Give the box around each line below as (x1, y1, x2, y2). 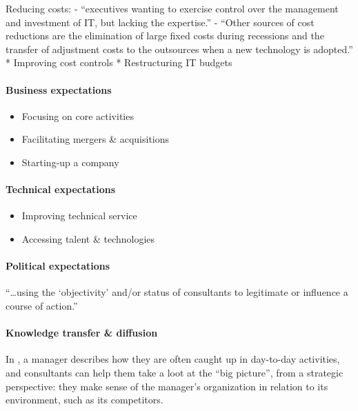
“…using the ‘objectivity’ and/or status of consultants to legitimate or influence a (6, 285, 348, 299)
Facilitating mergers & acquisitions (21, 132, 170, 146)
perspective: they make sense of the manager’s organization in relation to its (6, 379, 328, 393)
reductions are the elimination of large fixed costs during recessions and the (6, 28, 324, 43)
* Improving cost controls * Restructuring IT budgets (6, 55, 232, 70)
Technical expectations (6, 182, 116, 197)
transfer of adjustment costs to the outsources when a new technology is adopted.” (6, 41, 353, 56)
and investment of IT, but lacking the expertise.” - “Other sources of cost (6, 14, 315, 29)
